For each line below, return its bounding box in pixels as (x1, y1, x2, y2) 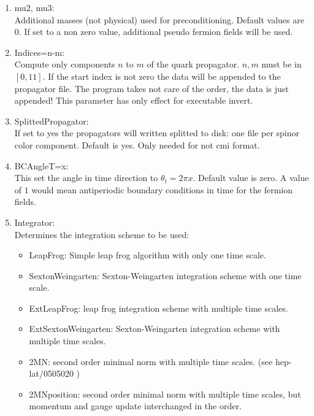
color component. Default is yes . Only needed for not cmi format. (14, 138, 260, 151)
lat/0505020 (29, 367, 74, 380)
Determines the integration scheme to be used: (14, 228, 190, 241)
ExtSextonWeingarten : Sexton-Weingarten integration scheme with (29, 322, 280, 335)
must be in (261, 58, 302, 71)
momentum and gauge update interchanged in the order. (29, 399, 242, 412)
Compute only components (14, 58, 115, 71)
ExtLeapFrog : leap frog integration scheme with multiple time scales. (29, 301, 288, 314)
